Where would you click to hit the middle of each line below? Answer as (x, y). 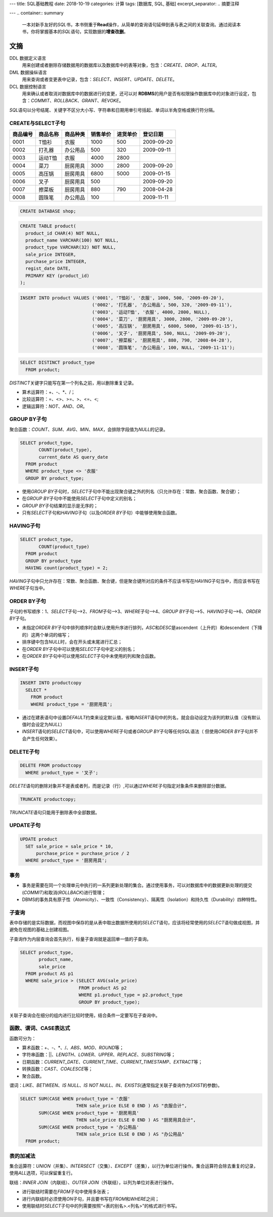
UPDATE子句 (25, 826)
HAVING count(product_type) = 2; (67, 568)
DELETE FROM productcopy (51, 765)
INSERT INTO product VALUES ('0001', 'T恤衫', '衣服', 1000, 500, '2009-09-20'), (122, 298)
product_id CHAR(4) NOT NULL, (63, 233)
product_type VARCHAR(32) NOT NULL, (71, 247)
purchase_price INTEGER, (56, 262)
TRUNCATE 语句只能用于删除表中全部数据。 (54, 812)
